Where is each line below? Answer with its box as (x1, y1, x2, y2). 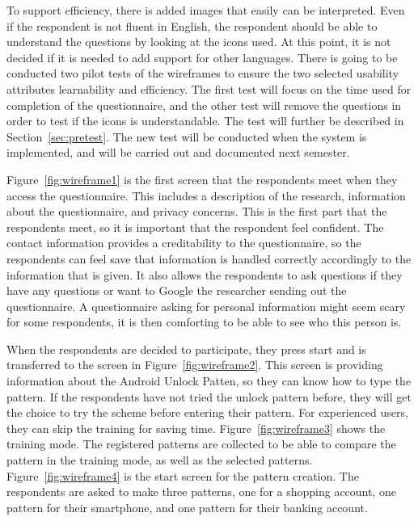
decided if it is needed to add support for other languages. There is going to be (6, 48, 398, 65)
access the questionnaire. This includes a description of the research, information (6, 187, 406, 204)
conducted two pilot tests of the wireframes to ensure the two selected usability (6, 65, 399, 82)
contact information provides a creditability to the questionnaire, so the (6, 234, 361, 251)
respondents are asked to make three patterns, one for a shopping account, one (6, 483, 397, 500)
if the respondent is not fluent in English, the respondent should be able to (6, 17, 378, 34)
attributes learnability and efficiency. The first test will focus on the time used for (6, 80, 412, 97)
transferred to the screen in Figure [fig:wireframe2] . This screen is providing (6, 356, 383, 373)
